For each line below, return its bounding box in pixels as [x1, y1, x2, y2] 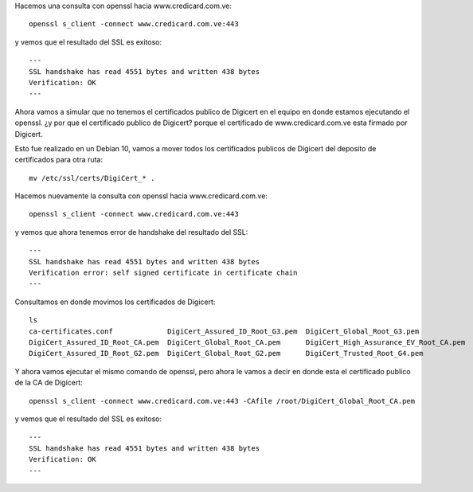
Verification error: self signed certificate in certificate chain [29, 268, 298, 278]
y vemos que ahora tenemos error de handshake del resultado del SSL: [14, 227, 248, 236]
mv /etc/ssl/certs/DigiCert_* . [29, 174, 155, 182]
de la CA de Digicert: [14, 378, 83, 388]
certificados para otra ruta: [14, 155, 104, 165]
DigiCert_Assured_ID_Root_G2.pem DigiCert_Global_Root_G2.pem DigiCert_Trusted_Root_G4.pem [29, 349, 424, 358]
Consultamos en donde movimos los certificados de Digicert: [14, 297, 216, 307]
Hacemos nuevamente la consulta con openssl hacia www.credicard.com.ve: [14, 191, 268, 201]
